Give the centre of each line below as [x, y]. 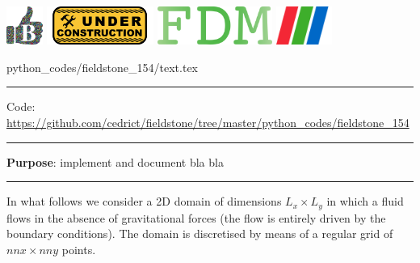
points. [79, 249]
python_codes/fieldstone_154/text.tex [103, 67]
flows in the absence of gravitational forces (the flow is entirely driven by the [196, 217]
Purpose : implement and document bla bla [115, 161]
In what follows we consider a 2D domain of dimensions [144, 201]
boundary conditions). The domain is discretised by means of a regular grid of [200, 233]
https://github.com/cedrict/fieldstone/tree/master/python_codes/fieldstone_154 [208, 123]
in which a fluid [365, 201]
